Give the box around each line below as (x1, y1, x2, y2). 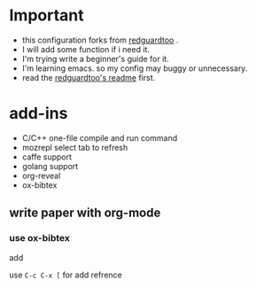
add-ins (9, 104, 68, 124)
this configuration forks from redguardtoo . (21, 35, 179, 45)
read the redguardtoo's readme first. (21, 72, 156, 82)
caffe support (21, 152, 73, 162)
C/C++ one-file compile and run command (21, 132, 178, 143)
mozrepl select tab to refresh (21, 142, 128, 152)
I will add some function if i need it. (21, 43, 151, 54)
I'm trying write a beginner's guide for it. (21, 53, 170, 64)
